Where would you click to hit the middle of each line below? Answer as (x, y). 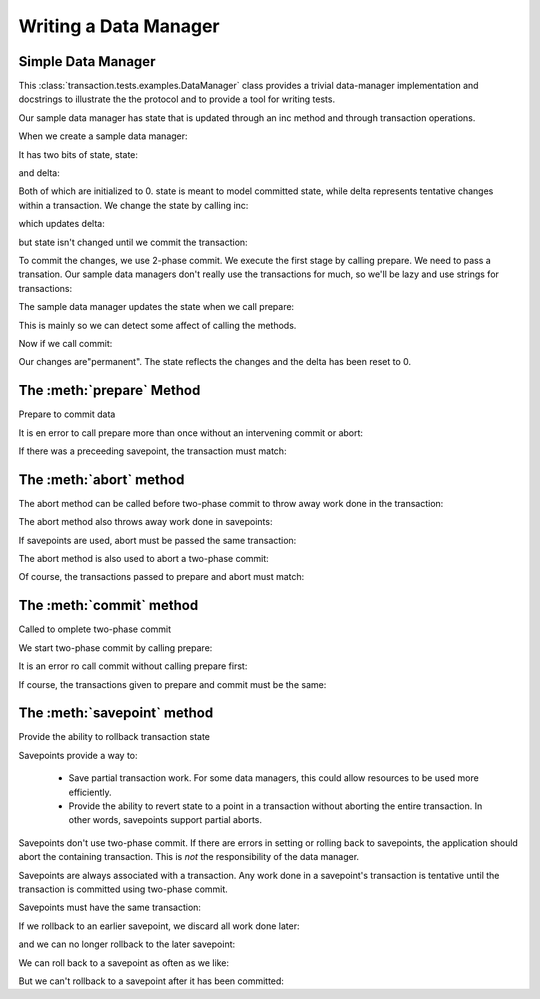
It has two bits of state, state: (78, 154)
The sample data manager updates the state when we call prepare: (156, 307)
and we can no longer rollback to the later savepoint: (127, 944)
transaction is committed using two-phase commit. (123, 889)
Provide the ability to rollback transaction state (114, 737)
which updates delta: (61, 224)
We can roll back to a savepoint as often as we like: (124, 962)
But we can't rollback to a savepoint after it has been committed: (151, 981)
